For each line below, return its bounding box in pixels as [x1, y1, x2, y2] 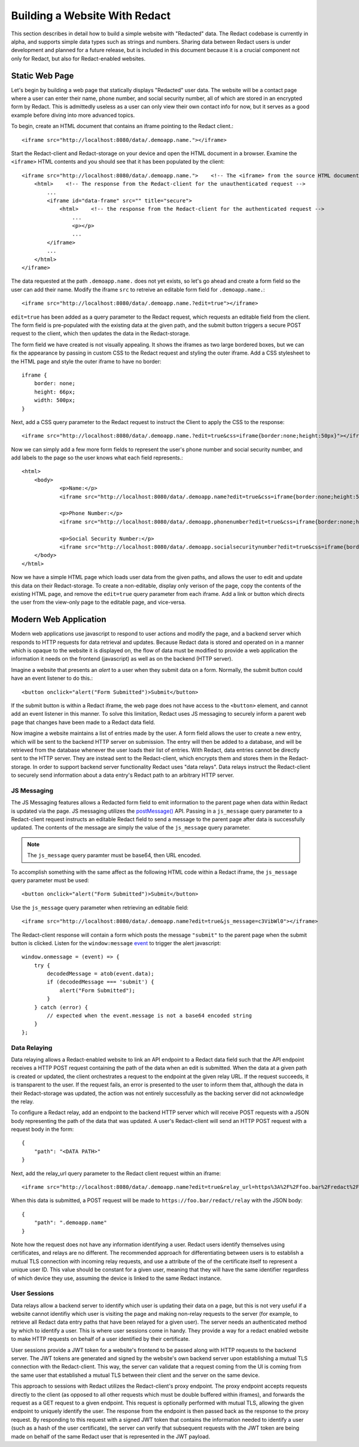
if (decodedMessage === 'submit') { [47, 979, 155, 985]
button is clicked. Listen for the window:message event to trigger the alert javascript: [11, 939, 221, 946]
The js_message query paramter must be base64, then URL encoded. [27, 852, 202, 859]
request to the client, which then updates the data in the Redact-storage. [11, 330, 191, 337]
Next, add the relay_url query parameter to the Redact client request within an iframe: [11, 1170, 221, 1177]
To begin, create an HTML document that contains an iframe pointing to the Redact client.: [11, 123, 233, 130]
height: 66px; [34, 388, 76, 395]
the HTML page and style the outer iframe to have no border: [11, 358, 162, 365]
